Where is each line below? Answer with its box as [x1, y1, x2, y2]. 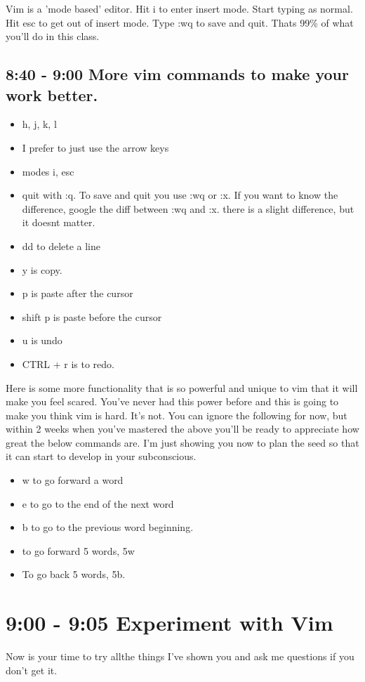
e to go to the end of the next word [22, 496, 174, 511]
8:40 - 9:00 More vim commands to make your [6, 63, 349, 85]
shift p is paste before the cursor [22, 309, 162, 324]
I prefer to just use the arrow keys [22, 140, 169, 155]
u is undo [22, 333, 62, 348]
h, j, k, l [22, 117, 57, 131]
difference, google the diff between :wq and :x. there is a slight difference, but [22, 201, 354, 216]
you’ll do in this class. [6, 29, 100, 44]
